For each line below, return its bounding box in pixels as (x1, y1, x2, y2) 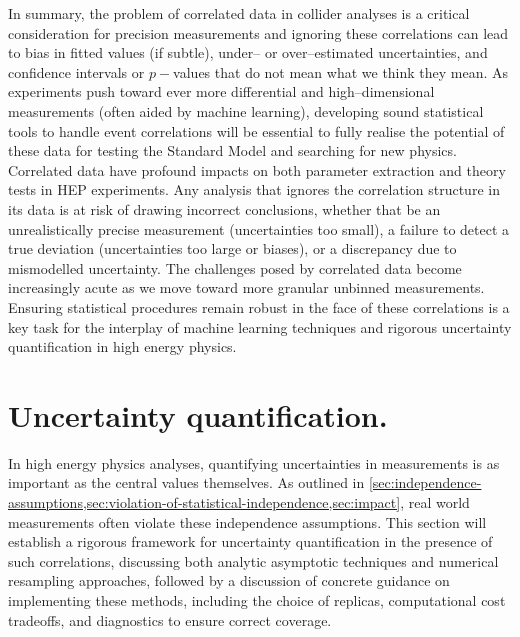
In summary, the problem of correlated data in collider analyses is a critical (8, 3, 470, 23)
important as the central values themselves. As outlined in (8, 472, 365, 493)
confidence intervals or (8, 61, 145, 82)
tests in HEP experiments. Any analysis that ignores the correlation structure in (8, 179, 500, 200)
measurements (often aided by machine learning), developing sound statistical (8, 100, 484, 121)
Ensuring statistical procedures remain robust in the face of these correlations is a (8, 296, 510, 317)
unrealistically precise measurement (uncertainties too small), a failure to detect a (8, 218, 510, 239)
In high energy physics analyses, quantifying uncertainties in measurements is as (8, 452, 500, 473)
